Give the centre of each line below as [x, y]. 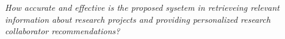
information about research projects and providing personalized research [138, 19]
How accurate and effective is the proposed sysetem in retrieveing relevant [142, 7]
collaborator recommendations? [63, 31]
